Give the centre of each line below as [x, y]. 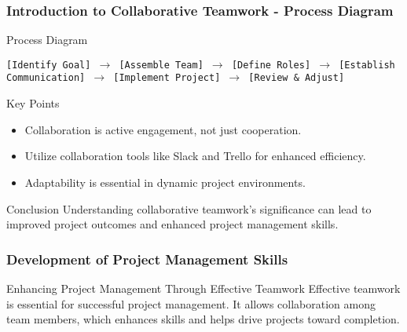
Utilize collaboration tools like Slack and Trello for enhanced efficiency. [195, 156]
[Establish [367, 65]
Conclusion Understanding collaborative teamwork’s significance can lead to [189, 208]
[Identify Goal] [49, 65]
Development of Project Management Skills [147, 259]
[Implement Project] [167, 78]
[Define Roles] [271, 65]
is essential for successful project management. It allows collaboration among [191, 303]
